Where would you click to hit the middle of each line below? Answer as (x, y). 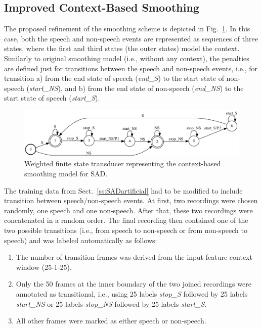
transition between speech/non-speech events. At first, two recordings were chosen (131, 200)
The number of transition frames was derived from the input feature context (134, 257)
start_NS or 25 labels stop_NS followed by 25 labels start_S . (111, 303)
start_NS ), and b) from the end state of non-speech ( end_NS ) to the (136, 88)
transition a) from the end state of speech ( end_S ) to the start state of (114, 78)
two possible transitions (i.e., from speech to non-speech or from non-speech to (126, 230)
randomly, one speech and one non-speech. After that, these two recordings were (128, 210)
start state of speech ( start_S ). (52, 98)
